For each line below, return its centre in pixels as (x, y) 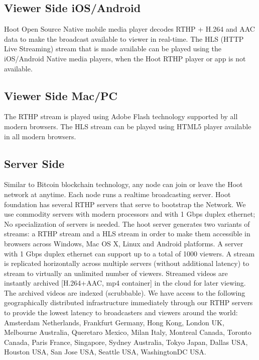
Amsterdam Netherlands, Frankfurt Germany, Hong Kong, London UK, (114, 322)
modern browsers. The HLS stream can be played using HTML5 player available (128, 126)
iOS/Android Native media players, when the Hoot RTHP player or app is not (125, 58)
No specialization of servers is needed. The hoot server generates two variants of (127, 223)
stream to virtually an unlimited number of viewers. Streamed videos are (116, 273)
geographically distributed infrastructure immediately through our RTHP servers (128, 302)
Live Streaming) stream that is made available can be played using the (113, 49)
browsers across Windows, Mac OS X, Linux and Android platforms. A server (124, 243)
